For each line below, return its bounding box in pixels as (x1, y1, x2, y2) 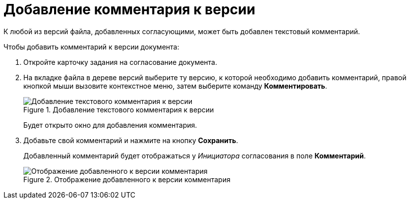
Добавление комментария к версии (3, 1, 255, 18)
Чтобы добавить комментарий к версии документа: (3, 42, 179, 51)
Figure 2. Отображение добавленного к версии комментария (23, 175, 231, 184)
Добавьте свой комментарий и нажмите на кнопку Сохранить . (23, 136, 238, 145)
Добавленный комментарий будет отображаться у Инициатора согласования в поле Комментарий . (23, 151, 366, 160)
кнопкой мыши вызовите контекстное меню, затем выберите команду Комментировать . (23, 81, 327, 90)
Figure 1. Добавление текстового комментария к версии (23, 105, 214, 114)
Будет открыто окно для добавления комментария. (23, 120, 197, 129)
